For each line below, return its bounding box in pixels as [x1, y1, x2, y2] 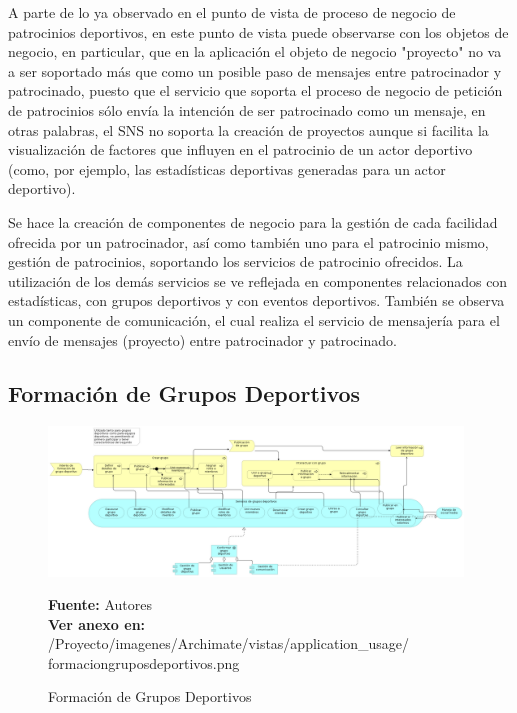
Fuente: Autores [48, 594, 152, 615]
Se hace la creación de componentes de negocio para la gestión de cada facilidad [8, 211, 498, 232]
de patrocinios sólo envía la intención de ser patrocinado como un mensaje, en [8, 99, 486, 120]
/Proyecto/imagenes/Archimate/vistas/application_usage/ [48, 633, 410, 654]
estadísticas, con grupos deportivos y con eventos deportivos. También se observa [8, 290, 505, 311]
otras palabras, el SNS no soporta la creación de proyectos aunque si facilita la [8, 119, 489, 140]
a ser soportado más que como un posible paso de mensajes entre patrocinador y [8, 60, 502, 81]
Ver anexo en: [48, 613, 146, 634]
